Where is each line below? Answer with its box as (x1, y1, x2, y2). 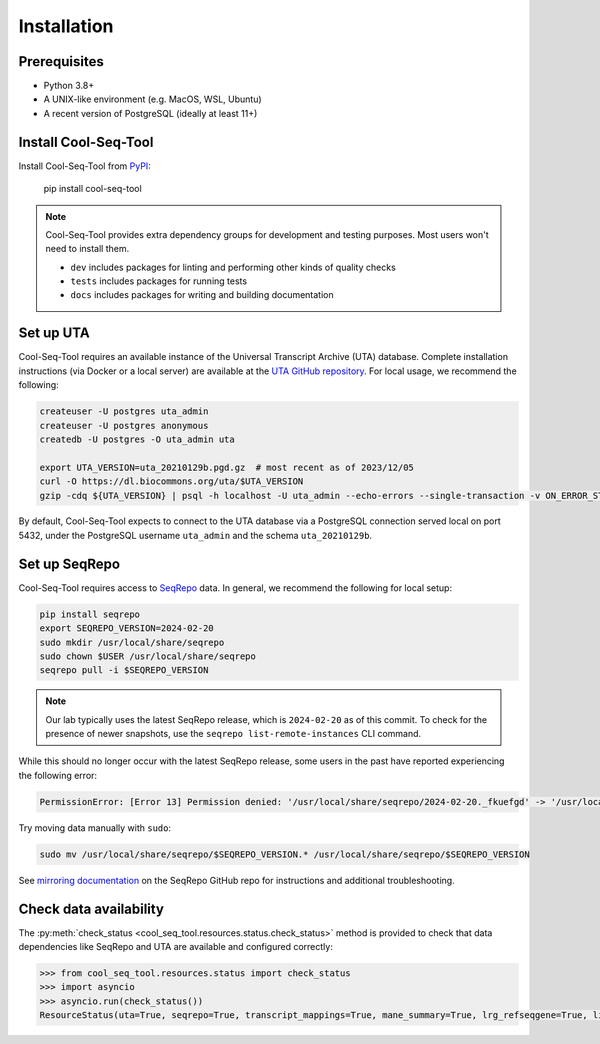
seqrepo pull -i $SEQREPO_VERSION (39, 665, 209, 676)
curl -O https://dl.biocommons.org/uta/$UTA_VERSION (39, 476, 304, 487)
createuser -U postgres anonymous (39, 420, 209, 431)
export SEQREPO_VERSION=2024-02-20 (39, 623, 214, 634)
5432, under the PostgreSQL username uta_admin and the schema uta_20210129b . (18, 529, 373, 541)
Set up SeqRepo (18, 555, 120, 572)
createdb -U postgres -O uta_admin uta (39, 433, 235, 445)
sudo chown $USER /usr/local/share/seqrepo (39, 650, 257, 662)
